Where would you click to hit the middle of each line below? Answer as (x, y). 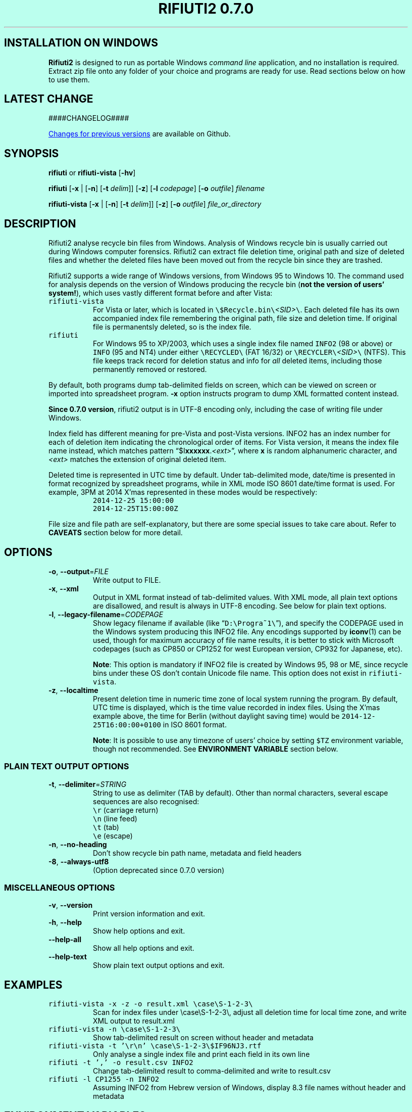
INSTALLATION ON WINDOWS (81, 43)
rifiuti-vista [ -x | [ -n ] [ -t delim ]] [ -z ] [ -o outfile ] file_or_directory (155, 204)
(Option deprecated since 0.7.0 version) (159, 870)
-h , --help (65, 922)
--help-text (68, 957)
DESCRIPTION (40, 223)
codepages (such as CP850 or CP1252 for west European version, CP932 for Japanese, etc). (248, 648)
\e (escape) (113, 836)
